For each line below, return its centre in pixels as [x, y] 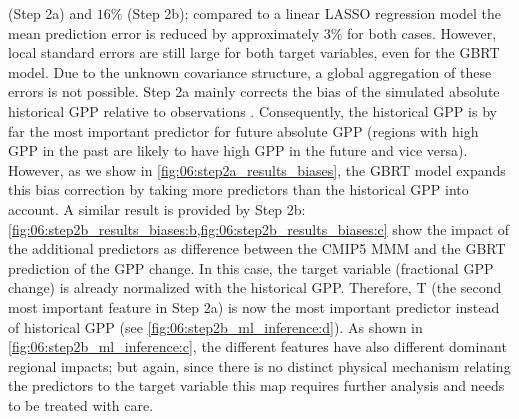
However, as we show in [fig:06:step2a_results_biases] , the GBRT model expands [257, 169]
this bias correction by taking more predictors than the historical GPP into [238, 189]
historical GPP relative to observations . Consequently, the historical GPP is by [252, 110]
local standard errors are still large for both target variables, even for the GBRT [254, 52]
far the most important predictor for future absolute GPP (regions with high [243, 130]
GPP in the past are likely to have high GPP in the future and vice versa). [238, 150]
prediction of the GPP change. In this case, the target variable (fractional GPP [251, 267]
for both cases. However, [422, 32]
